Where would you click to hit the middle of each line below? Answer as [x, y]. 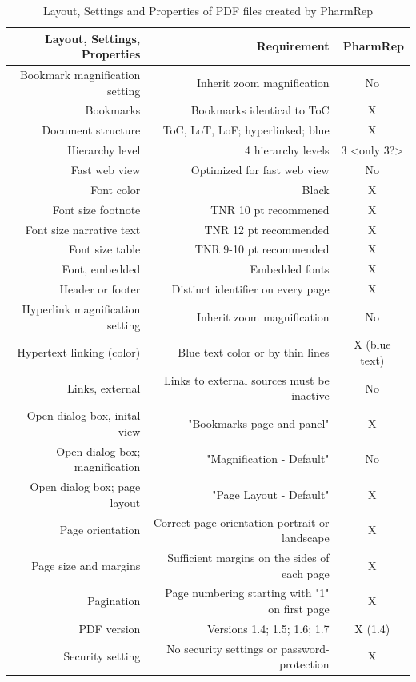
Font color [116, 189]
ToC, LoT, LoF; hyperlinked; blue [246, 130]
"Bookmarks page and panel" [259, 423]
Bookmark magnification [80, 75]
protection [304, 664]
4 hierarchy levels [287, 150]
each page [306, 573]
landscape [306, 538]
